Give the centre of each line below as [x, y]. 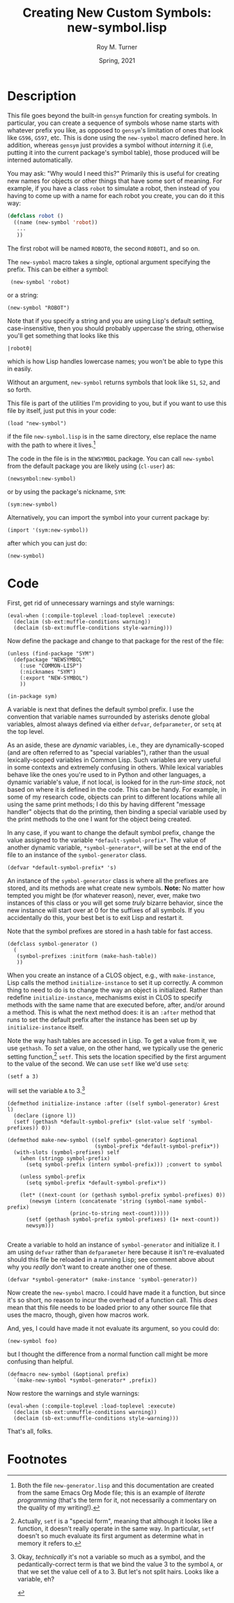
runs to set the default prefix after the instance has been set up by [102, 1019]
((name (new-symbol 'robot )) [56, 222]
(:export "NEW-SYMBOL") [54, 678]
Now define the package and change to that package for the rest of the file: [116, 640]
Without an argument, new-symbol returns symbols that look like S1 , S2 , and [114, 382]
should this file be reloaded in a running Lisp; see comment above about [111, 1260]
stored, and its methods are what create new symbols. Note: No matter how [116, 888]
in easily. [20, 369]
